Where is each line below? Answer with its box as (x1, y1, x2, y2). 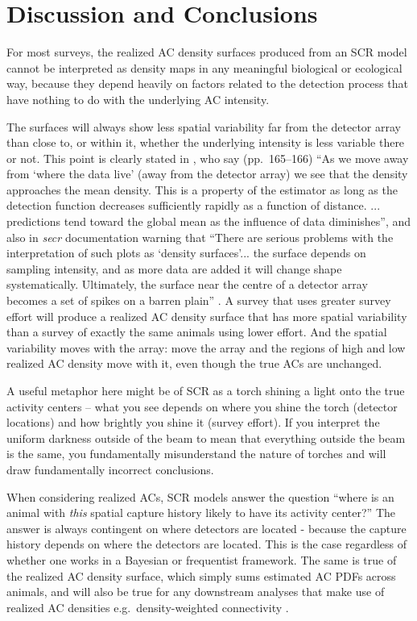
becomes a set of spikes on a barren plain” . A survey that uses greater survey (6, 292, 391, 309)
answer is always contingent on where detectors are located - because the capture (6, 519, 407, 536)
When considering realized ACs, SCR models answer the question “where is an (6, 488, 394, 505)
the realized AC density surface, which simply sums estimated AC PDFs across (6, 567, 396, 584)
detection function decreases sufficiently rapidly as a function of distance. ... (6, 197, 381, 214)
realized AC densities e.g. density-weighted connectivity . (6, 598, 289, 615)
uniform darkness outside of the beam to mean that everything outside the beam (6, 429, 406, 446)
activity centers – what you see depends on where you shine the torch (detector (6, 398, 398, 415)
